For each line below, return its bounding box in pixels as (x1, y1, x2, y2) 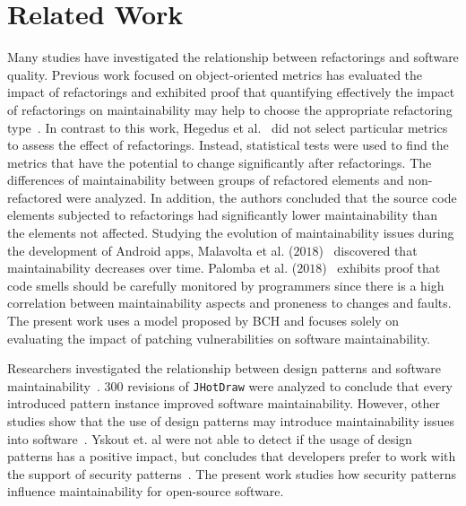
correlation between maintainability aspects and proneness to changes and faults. (7, 293, 452, 312)
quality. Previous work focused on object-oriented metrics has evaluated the (7, 65, 423, 83)
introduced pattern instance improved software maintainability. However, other (7, 394, 441, 413)
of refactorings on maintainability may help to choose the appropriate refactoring (7, 100, 453, 118)
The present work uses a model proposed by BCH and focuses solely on (7, 311, 400, 330)
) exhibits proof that (322, 258, 441, 277)
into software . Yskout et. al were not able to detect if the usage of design (7, 429, 412, 448)
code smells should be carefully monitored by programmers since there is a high (7, 275, 444, 294)
